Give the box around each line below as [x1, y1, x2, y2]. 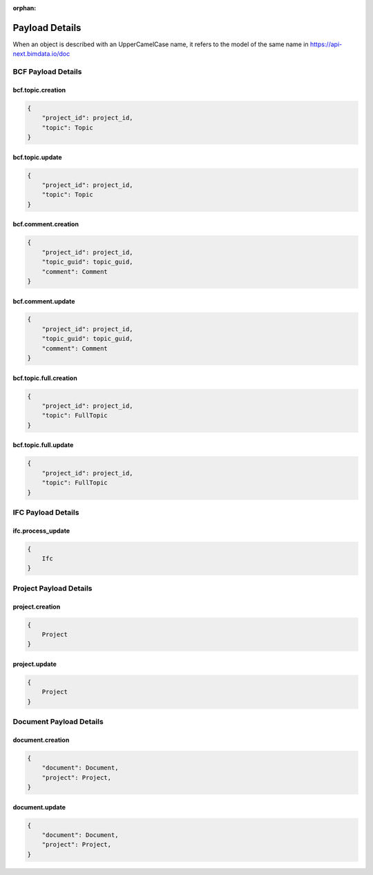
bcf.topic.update [12, 153, 62, 161]
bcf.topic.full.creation [12, 373, 77, 382]
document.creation [12, 736, 70, 744]
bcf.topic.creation [12, 86, 66, 94]
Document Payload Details [12, 717, 104, 727]
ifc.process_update [12, 527, 70, 535]
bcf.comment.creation [12, 220, 79, 228]
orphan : [12, 4, 37, 12]
